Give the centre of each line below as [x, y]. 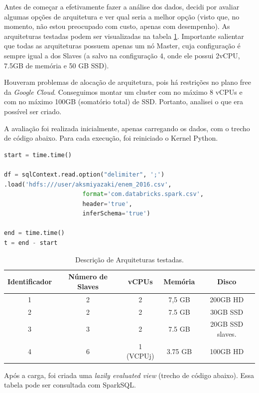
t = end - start [31, 243]
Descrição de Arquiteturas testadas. [129, 259]
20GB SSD [227, 324]
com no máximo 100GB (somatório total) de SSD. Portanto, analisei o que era [124, 101]
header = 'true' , [107, 204]
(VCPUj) [140, 356]
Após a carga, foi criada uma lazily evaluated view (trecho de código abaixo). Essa [129, 375]
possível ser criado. [33, 111]
